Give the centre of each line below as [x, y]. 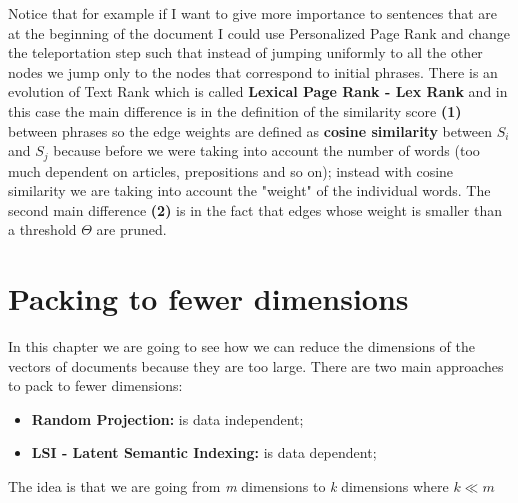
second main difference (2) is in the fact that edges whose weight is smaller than [255, 209]
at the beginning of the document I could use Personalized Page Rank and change [259, 32]
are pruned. [131, 229]
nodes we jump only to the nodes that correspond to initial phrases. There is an [253, 71]
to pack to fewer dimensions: [95, 385]
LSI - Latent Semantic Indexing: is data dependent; [204, 452]
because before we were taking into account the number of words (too [266, 150]
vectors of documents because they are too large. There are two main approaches [256, 365]
